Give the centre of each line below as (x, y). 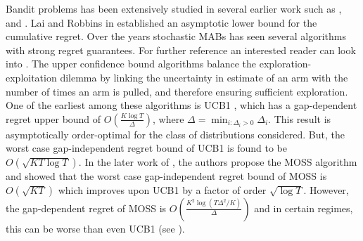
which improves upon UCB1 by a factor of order (162, 189)
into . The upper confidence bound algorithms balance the (131, 64)
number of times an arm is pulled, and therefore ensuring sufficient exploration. (177, 91)
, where (168, 118)
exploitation (31, 77)
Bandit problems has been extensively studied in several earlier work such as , (174, 8)
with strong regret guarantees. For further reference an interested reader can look (181, 50)
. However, (326, 189)
